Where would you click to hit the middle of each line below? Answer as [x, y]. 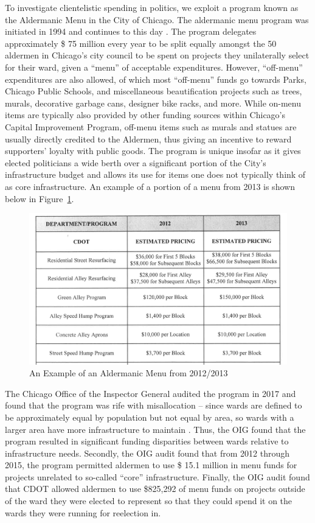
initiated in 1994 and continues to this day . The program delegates [131, 31]
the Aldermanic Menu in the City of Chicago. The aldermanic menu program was [157, 19]
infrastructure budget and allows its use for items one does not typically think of [155, 174]
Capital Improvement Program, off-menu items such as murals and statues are [151, 126]
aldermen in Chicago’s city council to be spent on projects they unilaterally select [157, 55]
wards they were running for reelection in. [83, 512]
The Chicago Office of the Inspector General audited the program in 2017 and [151, 393]
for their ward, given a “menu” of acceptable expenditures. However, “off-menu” [154, 67]
